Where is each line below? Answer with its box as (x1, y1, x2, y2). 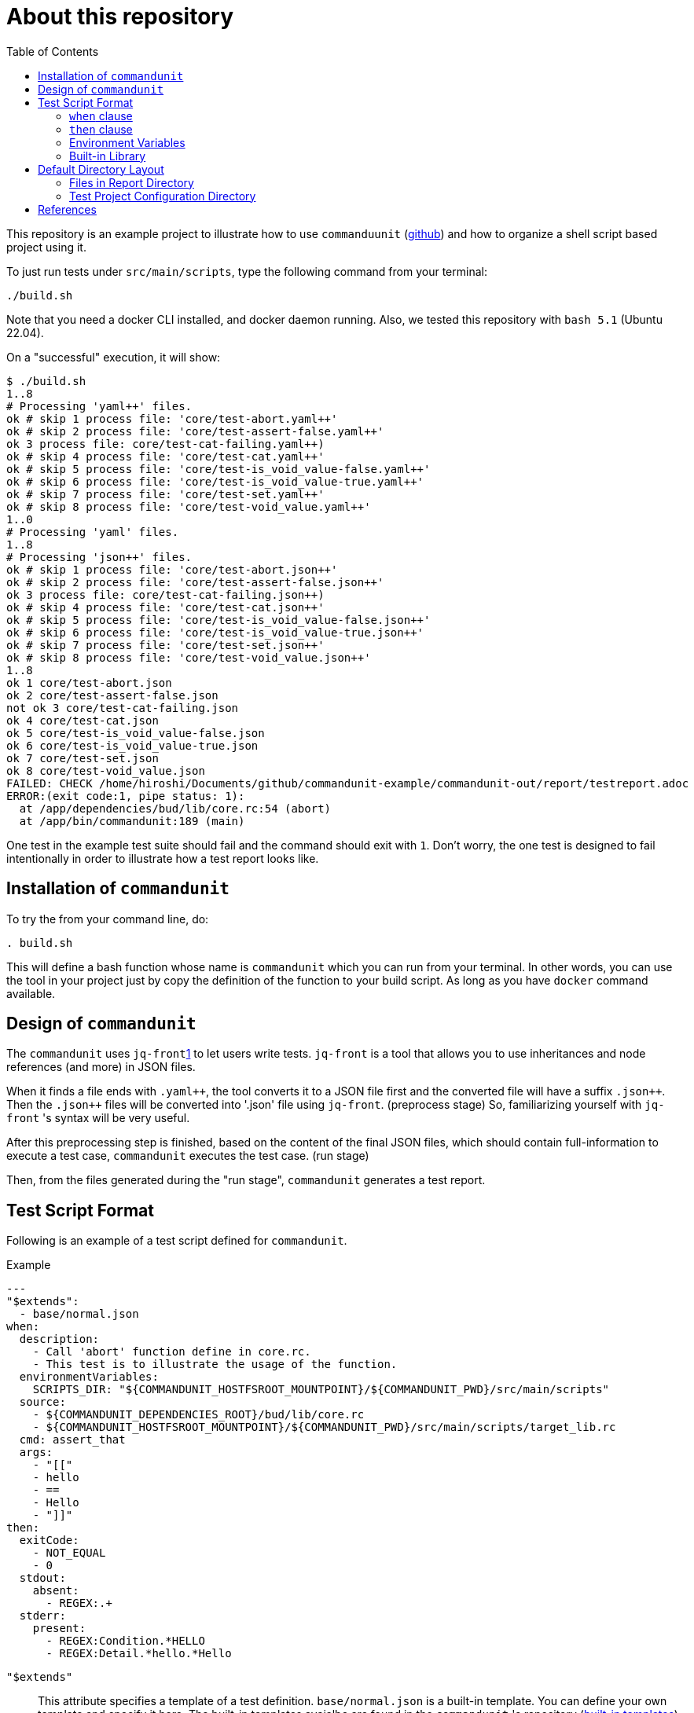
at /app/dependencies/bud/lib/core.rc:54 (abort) (19, 801, 332, 815)
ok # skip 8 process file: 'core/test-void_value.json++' (6, 651, 371, 664)
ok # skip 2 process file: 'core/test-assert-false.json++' (6, 575, 384, 589)
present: (32, 1622, 86, 1635)
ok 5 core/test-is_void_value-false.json (6, 726, 265, 739)
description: (19, 1333, 100, 1346)
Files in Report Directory (69, 175, 194, 189)
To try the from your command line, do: (6, 912, 209, 926)
